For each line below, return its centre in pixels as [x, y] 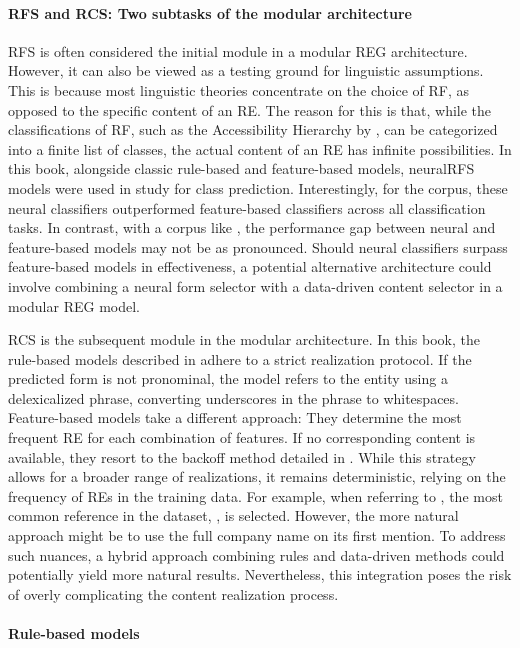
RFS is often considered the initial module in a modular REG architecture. [238, 50]
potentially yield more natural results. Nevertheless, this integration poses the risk [260, 574]
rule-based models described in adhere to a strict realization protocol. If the [240, 358]
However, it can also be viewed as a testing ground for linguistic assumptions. [246, 70]
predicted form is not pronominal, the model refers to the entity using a [228, 378]
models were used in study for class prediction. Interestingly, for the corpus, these [258, 187]
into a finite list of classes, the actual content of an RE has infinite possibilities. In [260, 148]
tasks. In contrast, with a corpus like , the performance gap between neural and [252, 227]
